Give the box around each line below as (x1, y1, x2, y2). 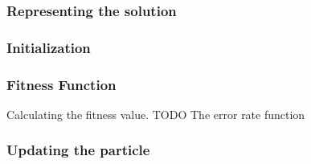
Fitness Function (6, 74, 117, 94)
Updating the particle (6, 140, 150, 160)
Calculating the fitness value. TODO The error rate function (6, 105, 305, 122)
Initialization (6, 37, 91, 57)
